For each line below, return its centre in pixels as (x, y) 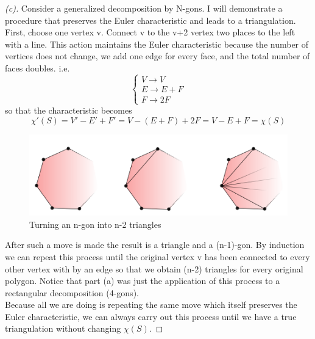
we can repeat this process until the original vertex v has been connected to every (157, 256)
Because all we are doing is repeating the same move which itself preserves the (151, 304)
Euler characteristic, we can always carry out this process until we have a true (151, 316)
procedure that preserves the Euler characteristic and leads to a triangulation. (150, 20)
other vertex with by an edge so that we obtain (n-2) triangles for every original (154, 268)
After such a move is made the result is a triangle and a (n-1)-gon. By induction (155, 245)
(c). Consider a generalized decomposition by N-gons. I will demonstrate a (144, 8)
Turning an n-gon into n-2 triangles (95, 224)
